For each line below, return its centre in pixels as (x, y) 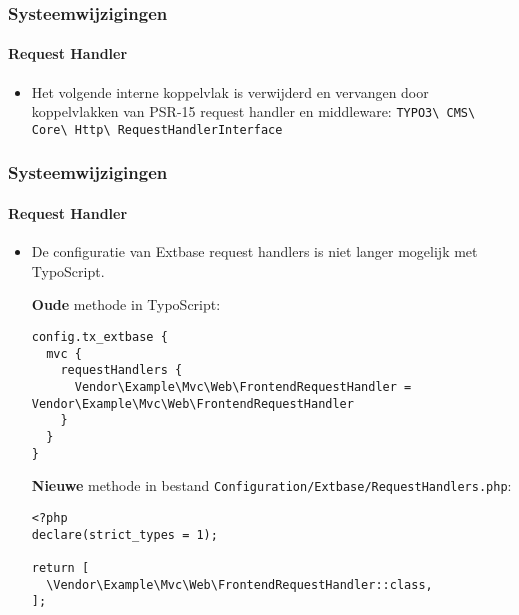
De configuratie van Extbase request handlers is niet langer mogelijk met (254, 251)
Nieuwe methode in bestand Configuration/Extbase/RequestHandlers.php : (271, 485)
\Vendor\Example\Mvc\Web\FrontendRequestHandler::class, (239, 584)
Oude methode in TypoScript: (126, 304)
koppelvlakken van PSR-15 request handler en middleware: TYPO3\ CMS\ (253, 111)
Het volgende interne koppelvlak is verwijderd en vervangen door (230, 91)
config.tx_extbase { (99, 336)
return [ (60, 567)
